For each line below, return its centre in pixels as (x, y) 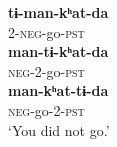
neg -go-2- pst (46, 109)
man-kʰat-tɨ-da (58, 90)
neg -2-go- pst (46, 70)
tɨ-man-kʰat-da (58, 12)
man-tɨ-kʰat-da (58, 51)
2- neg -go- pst (46, 31)
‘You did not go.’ (59, 129)
